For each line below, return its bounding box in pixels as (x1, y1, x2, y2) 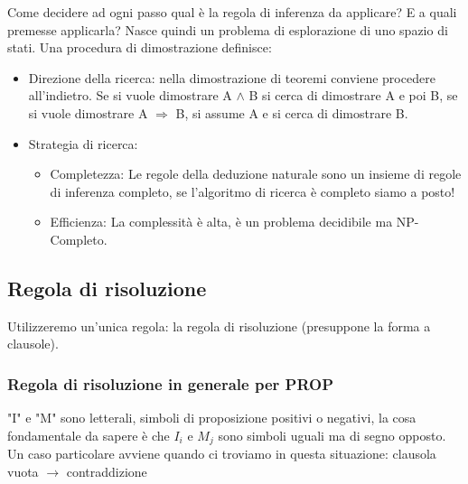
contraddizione (66, 461, 147, 480)
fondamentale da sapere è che (7, 425, 170, 444)
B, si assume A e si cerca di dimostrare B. (175, 103, 408, 122)
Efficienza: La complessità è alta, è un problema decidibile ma (50, 212, 393, 231)
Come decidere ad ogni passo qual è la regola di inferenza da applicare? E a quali (7, 3, 457, 21)
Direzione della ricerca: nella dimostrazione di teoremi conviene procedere (28, 68, 435, 87)
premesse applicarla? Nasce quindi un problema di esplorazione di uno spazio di (7, 20, 448, 39)
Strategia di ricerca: (28, 134, 138, 153)
